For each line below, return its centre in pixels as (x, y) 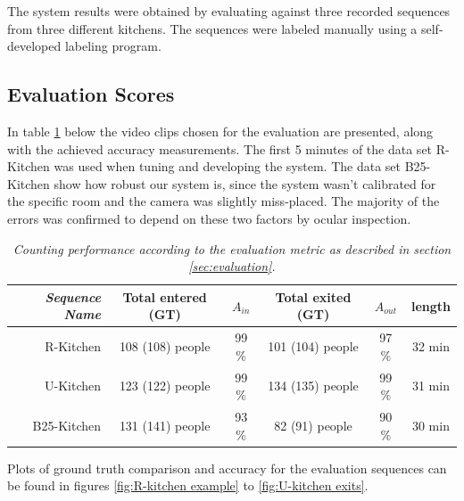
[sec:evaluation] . (232, 266)
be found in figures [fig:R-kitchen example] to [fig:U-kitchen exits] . (188, 485)
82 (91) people (313, 425)
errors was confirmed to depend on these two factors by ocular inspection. (209, 218)
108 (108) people (165, 345)
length (431, 305)
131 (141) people (165, 425)
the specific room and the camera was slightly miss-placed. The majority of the (224, 201)
